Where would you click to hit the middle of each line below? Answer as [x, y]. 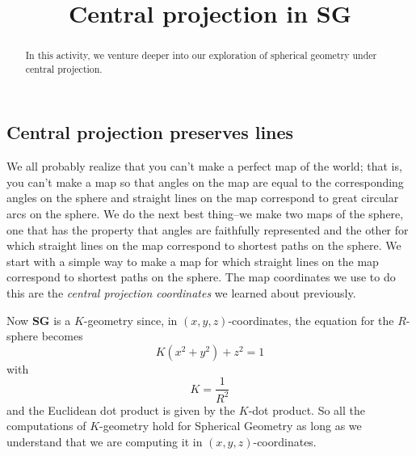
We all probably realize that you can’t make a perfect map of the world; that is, [204, 166]
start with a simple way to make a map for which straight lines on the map [193, 261]
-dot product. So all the [307, 410]
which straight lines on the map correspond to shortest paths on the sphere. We [204, 245]
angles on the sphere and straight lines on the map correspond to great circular [203, 198]
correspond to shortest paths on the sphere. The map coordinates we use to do [201, 277]
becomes [62, 336]
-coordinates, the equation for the [311, 320]
